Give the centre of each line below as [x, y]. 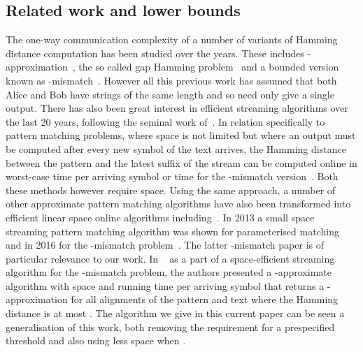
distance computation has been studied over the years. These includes [155, 53]
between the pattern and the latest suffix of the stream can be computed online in [181, 162]
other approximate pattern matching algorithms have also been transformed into [178, 204]
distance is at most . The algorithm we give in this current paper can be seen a [175, 313]
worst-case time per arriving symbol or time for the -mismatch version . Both [172, 176]
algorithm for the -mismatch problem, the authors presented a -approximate [169, 272]
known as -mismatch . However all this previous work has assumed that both [171, 80]
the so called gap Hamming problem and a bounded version [209, 67]
